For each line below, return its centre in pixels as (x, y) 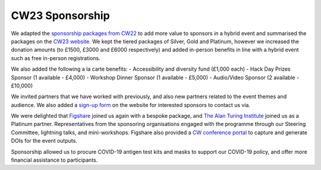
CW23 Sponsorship (60, 15)
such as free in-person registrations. (56, 58)
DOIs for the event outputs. (44, 141)
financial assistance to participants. (54, 160)
